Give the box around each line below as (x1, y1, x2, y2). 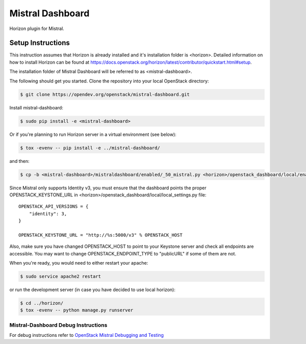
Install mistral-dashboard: (9, 104, 63, 110)
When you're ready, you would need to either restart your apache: (9, 260, 148, 266)
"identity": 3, (29, 211, 67, 216)
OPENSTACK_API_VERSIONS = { (18, 204, 89, 210)
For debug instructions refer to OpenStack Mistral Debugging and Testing (9, 332, 164, 338)
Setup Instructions (9, 39, 70, 47)
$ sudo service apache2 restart (20, 274, 101, 279)
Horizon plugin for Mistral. (9, 25, 65, 32)
